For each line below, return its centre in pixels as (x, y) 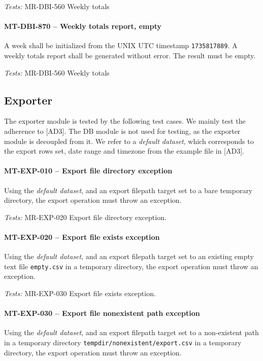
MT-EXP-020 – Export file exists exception (82, 237)
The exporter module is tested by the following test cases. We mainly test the (125, 121)
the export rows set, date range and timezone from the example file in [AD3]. (124, 151)
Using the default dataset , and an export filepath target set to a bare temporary (128, 190)
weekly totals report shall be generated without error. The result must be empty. (130, 56)
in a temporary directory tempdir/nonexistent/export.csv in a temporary (123, 342)
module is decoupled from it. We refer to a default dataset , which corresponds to (129, 141)
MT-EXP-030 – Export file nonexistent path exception (102, 313)
